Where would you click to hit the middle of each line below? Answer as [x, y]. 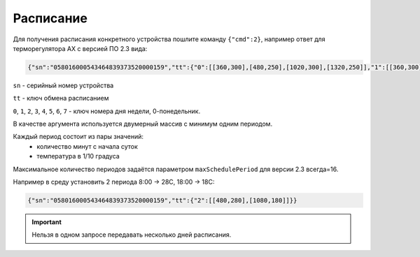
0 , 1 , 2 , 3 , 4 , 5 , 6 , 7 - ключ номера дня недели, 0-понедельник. [107, 111]
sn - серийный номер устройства [63, 85]
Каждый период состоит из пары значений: [78, 137]
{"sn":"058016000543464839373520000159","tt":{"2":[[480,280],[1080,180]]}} [162, 200]
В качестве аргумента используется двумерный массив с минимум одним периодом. [143, 124]
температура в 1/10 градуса [78, 156]
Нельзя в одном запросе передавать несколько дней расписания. [132, 235]
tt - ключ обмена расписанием [61, 98]
